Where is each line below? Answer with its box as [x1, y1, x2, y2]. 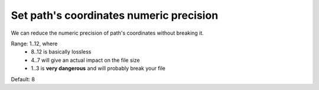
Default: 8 [11, 75, 35, 82]
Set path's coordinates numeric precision [11, 9, 219, 22]
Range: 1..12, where [11, 40, 58, 47]
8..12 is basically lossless [31, 48, 92, 55]
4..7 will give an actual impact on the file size [31, 56, 140, 64]
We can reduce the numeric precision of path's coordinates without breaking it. [11, 29, 204, 36]
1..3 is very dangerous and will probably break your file [31, 65, 165, 72]
